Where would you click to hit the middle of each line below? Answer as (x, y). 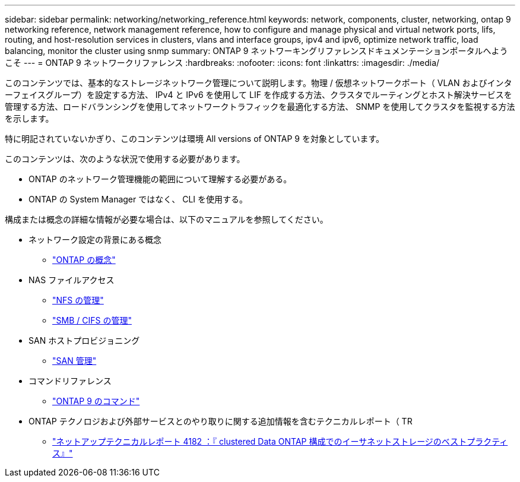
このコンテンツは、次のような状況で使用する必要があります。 (125, 159)
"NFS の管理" (78, 300)
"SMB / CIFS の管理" (92, 320)
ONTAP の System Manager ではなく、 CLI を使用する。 (138, 199)
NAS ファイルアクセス (72, 280)
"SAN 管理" (74, 361)
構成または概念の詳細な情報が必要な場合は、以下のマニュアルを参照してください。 (167, 219)
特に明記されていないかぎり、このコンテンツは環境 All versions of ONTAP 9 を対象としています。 (195, 139)
